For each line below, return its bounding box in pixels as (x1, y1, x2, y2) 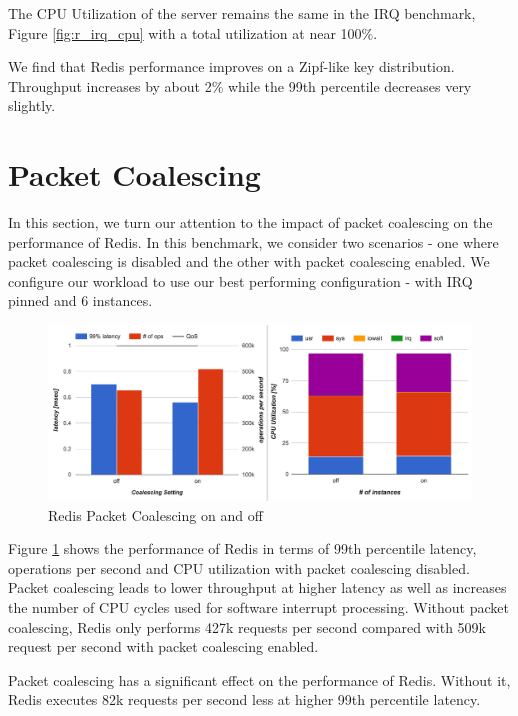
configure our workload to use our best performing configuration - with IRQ (8, 270, 473, 291)
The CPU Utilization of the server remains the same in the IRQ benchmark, (8, 3, 476, 23)
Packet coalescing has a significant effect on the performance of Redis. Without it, (8, 669, 511, 690)
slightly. (8, 95, 56, 116)
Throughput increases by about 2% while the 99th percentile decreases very (8, 75, 472, 96)
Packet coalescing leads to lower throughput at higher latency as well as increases (8, 577, 507, 598)
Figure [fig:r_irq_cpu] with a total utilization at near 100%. (8, 22, 378, 43)
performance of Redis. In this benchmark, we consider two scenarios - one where (8, 231, 499, 252)
